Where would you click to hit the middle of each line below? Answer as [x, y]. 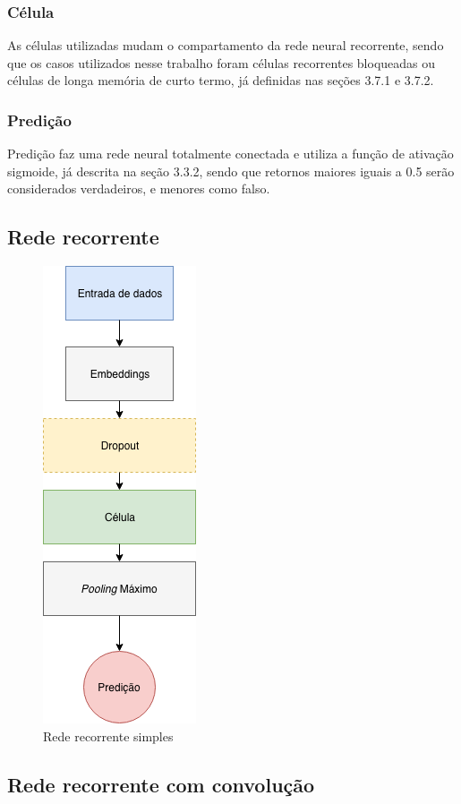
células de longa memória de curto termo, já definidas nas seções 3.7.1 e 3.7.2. [221, 80]
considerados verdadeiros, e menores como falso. [139, 188]
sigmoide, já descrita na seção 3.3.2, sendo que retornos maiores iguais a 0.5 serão [231, 171]
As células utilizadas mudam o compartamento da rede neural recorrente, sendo [226, 45]
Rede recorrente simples [108, 736]
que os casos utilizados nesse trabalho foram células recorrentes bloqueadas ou [222, 62]
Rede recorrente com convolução [161, 784]
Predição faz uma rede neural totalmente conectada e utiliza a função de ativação [230, 154]
